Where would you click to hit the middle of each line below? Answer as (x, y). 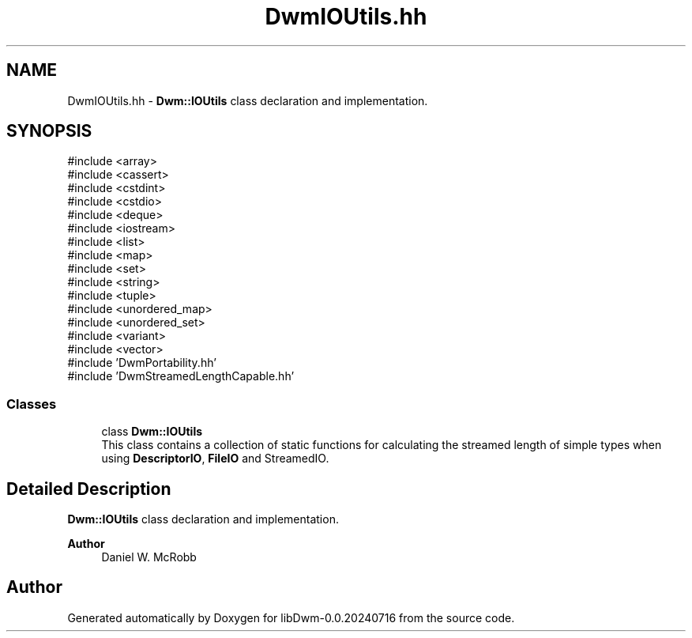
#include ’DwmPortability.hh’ (142, 363)
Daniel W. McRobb (149, 557)
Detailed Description (89, 489)
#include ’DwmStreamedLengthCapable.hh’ (181, 376)
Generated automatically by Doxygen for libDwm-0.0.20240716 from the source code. (291, 617)
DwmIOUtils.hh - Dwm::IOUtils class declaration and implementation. (248, 100)
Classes (32, 404)
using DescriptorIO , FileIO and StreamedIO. (215, 459)
